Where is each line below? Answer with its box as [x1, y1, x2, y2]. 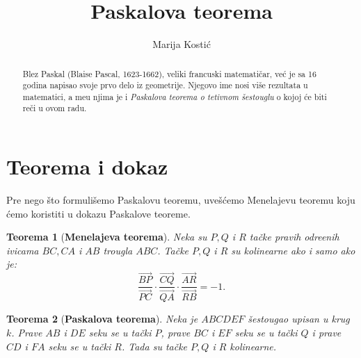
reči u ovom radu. [22, 102, 87, 114]
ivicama [6, 243, 39, 257]
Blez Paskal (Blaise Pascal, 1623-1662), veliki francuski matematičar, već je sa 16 [22, 67, 316, 79]
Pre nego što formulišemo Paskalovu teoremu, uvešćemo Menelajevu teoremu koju [6, 193, 355, 207]
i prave [312, 325, 342, 339]
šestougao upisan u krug [248, 311, 350, 326]
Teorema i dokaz [6, 152, 168, 181]
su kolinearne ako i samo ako [231, 243, 355, 257]
